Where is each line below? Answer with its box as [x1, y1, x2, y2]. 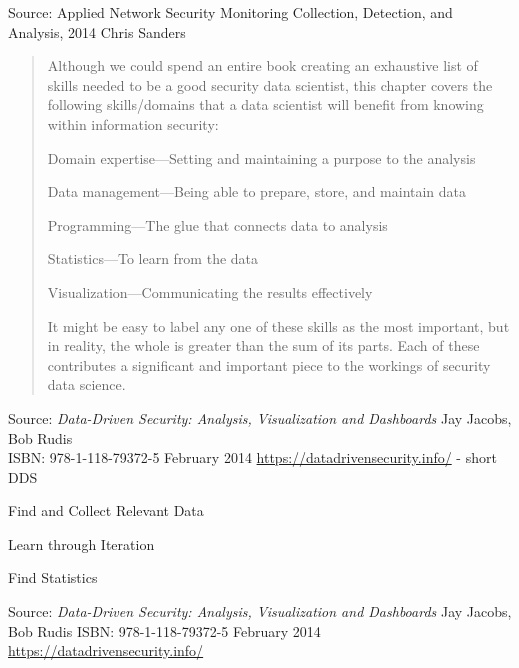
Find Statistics [8, 567, 98, 588]
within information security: [47, 113, 219, 134]
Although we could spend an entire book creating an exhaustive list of [47, 55, 478, 76]
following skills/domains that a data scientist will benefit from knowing [47, 94, 484, 115]
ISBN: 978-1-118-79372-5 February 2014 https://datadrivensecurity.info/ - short [8, 447, 497, 468]
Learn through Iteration [8, 533, 155, 554]
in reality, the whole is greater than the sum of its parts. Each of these [47, 335, 480, 356]
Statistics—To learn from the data [47, 248, 259, 269]
